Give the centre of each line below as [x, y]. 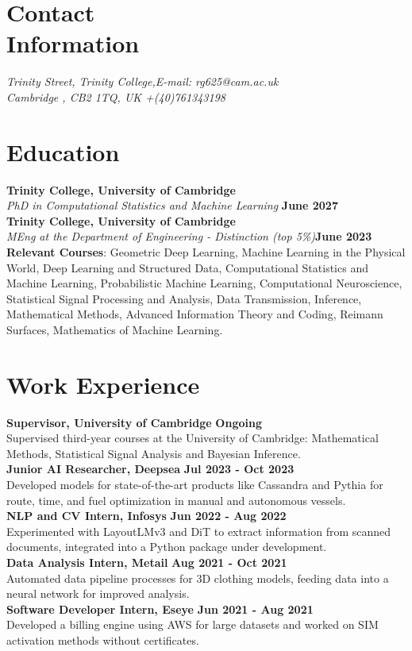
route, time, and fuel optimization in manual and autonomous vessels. [176, 500]
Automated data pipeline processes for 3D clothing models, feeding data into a [198, 578]
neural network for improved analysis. [98, 593]
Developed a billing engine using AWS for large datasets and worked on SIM [193, 624]
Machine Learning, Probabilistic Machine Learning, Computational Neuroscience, [204, 283]
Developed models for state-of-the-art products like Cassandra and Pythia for [195, 485]
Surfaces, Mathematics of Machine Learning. [115, 329]
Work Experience [103, 384]
